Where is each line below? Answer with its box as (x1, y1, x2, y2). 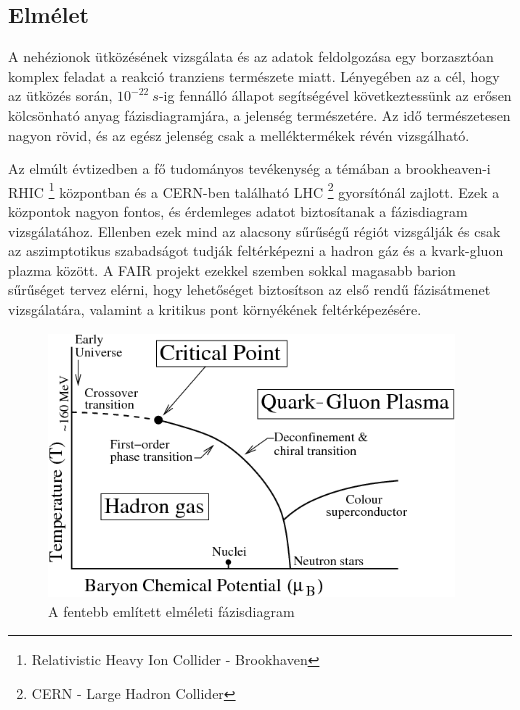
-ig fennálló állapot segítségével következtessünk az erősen (158, 85, 512, 106)
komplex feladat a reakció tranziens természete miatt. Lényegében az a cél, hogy (8, 65, 500, 86)
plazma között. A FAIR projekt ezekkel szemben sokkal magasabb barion (8, 259, 456, 280)
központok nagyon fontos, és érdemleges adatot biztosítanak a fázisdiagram (8, 201, 468, 222)
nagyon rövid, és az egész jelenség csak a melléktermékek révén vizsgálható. (8, 124, 470, 145)
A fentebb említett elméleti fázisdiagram (48, 600, 295, 621)
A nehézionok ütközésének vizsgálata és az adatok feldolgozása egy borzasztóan (8, 46, 494, 67)
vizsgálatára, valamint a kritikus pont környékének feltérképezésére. (8, 298, 422, 319)
